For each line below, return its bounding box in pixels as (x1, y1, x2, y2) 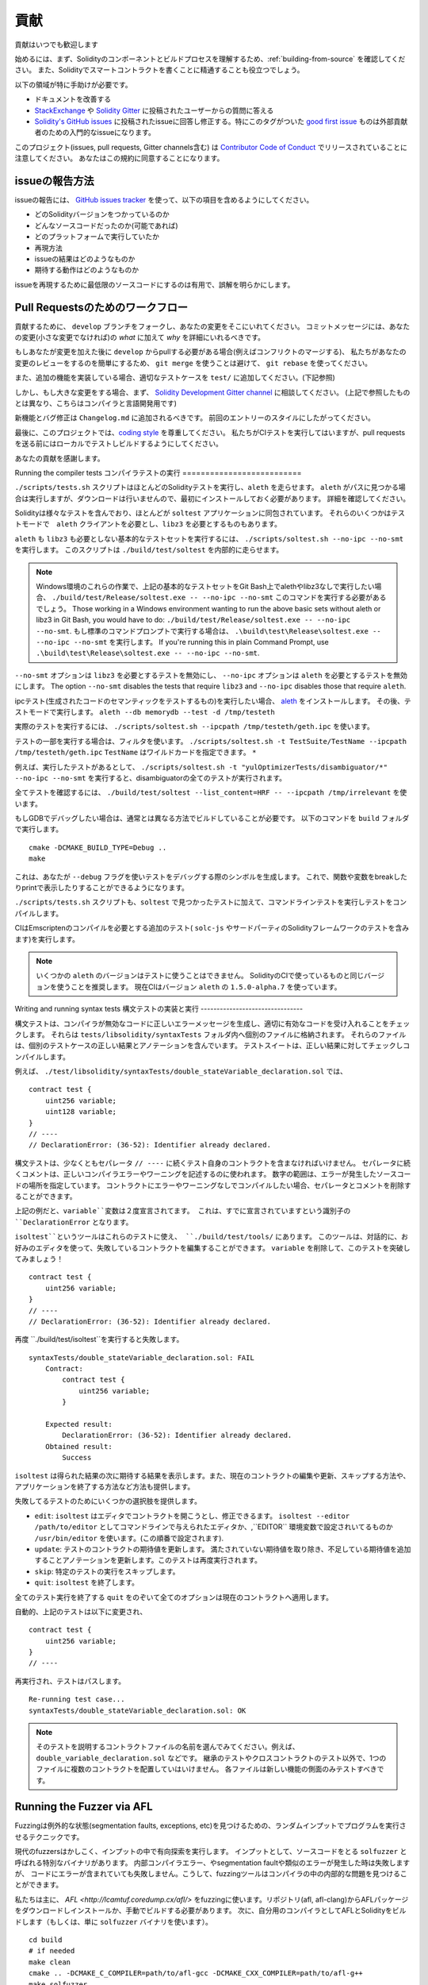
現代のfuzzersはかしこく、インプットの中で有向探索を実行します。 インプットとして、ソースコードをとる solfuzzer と (14, 1847, 407, 1856)
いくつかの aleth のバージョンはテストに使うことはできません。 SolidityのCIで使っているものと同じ (36, 971, 365, 981)
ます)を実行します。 (14, 934, 79, 944)
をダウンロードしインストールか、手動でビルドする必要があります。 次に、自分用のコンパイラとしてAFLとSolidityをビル (14, 1906, 407, 1915)
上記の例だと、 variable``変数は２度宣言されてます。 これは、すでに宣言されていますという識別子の (14, 1206, 351, 1216)
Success (62, 1453, 92, 1463)
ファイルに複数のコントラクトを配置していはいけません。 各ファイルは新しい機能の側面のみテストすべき (36, 1764, 378, 1774)
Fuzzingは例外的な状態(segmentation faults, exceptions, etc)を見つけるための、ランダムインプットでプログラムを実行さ (14, 1821, 407, 1830)
